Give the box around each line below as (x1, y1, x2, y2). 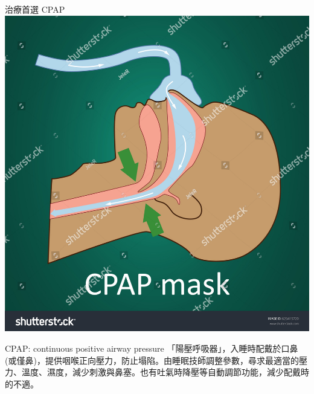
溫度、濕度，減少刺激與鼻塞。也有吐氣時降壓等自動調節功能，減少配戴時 (21, 366, 309, 378)
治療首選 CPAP (5, 3, 65, 15)
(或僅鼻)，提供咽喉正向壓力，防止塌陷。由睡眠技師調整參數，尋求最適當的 (5, 354, 299, 366)
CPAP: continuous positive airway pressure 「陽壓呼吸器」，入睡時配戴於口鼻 (5, 342, 298, 355)
